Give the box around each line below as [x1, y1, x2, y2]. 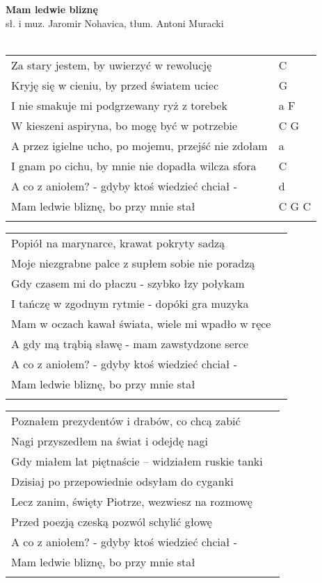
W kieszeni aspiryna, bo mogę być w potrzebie [11, 117, 238, 133]
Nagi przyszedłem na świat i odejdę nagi [11, 432, 208, 449]
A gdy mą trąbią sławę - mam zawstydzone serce [11, 335, 249, 352]
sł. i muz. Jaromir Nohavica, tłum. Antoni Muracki [6, 15, 224, 30]
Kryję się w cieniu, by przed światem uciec [11, 76, 219, 93]
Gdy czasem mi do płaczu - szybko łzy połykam [11, 274, 245, 291]
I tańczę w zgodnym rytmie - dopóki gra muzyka [11, 295, 249, 311]
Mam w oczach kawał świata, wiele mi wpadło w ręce [11, 315, 271, 331]
